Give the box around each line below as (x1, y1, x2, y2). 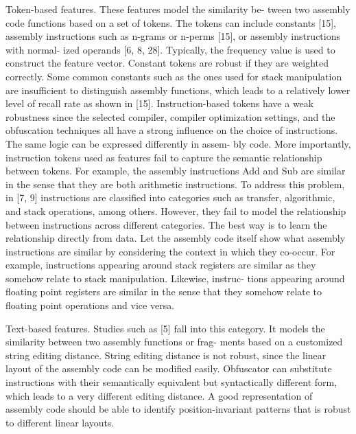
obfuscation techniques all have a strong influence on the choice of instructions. (5, 123, 338, 137)
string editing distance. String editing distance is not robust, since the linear (5, 347, 327, 362)
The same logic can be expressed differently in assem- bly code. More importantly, (5, 136, 351, 150)
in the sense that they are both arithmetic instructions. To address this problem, (5, 176, 345, 191)
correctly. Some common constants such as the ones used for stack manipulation (5, 69, 342, 83)
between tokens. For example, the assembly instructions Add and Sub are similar (5, 163, 346, 178)
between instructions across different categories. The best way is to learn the (5, 217, 327, 231)
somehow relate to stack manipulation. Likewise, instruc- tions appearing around (5, 271, 345, 285)
